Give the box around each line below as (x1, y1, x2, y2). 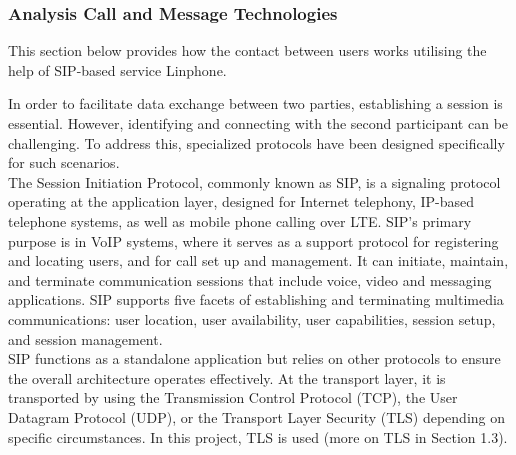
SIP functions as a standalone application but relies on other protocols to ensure (8, 348, 501, 369)
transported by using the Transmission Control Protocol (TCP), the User (8, 387, 458, 408)
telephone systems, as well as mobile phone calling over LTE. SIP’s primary (8, 210, 472, 231)
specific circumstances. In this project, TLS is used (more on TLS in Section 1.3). (8, 426, 508, 447)
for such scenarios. (8, 152, 120, 173)
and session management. (8, 328, 163, 349)
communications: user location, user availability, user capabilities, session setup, (8, 308, 496, 329)
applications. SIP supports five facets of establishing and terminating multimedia (8, 289, 504, 310)
